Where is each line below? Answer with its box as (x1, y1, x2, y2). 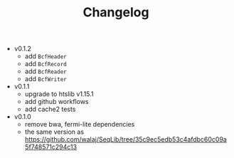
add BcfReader (24, 67, 67, 75)
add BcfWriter (24, 75, 67, 83)
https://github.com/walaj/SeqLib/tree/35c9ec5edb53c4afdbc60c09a (24, 135, 228, 144)
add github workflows (24, 98, 89, 106)
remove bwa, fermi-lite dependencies (24, 120, 135, 129)
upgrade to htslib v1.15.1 (24, 90, 94, 98)
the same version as (24, 127, 84, 136)
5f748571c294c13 (24, 143, 77, 152)
